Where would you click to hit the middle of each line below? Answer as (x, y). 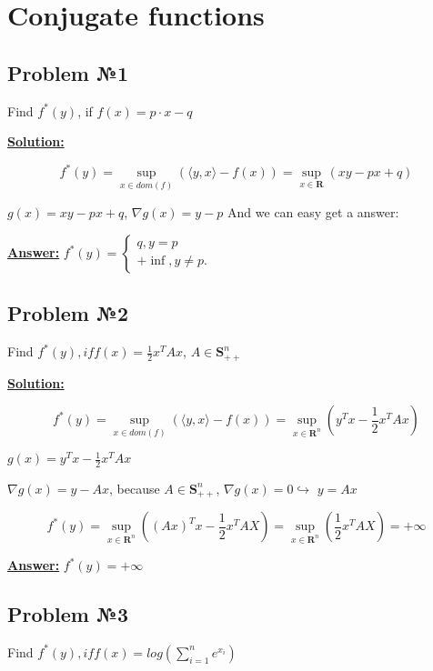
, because (135, 488)
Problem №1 (68, 72)
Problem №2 (68, 313)
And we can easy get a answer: (313, 212)
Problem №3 (68, 614)
